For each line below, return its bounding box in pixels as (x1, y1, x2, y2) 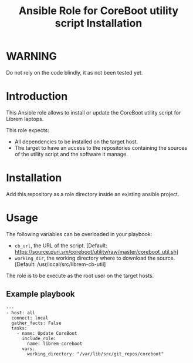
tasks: (11, 325, 28, 331)
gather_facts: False (11, 320, 62, 326)
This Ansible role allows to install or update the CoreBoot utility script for (6, 109, 181, 116)
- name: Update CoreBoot (16, 330, 77, 336)
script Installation (55, 16, 143, 30)
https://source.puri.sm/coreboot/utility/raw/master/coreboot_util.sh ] (14, 248, 179, 255)
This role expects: (6, 126, 50, 133)
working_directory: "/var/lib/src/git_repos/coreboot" (27, 351, 164, 357)
